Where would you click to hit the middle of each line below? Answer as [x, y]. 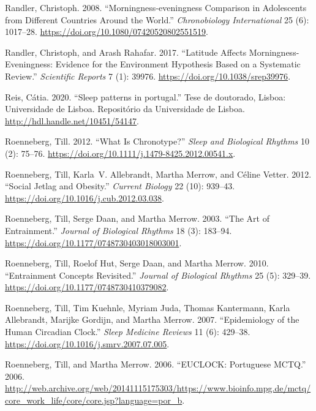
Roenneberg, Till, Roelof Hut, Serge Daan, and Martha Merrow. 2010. [137, 263]
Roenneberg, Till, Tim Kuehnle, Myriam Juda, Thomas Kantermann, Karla [148, 307]
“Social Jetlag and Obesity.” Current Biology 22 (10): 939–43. [120, 186]
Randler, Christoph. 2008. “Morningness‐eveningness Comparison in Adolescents [156, 7]
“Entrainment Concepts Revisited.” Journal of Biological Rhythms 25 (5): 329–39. [158, 275]
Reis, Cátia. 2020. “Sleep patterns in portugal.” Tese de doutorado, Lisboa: [145, 96]
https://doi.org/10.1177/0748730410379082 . [87, 287]
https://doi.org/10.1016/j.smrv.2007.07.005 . [87, 343]
